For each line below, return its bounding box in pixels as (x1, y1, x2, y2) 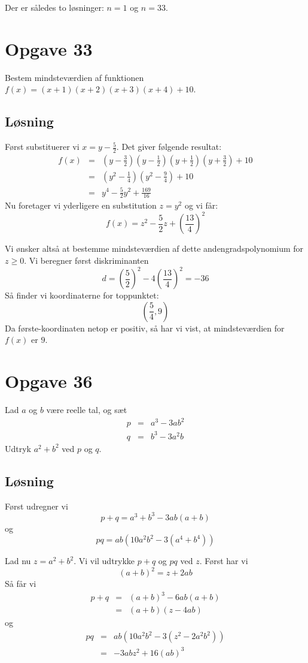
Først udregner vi (5, 499, 68, 512)
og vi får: (184, 199, 218, 212)
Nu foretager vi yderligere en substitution (5, 199, 157, 212)
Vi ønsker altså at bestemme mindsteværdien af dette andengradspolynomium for (5, 242, 304, 255)
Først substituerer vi (5, 140, 80, 153)
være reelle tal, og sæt (46, 403, 127, 416)
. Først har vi (199, 554, 248, 567)
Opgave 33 (5, 36, 93, 61)
